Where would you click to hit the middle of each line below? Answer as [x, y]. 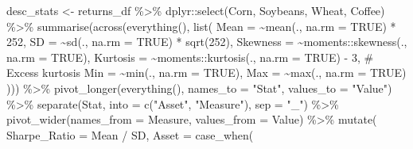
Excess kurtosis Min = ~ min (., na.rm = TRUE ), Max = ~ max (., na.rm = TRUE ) [206, 73]
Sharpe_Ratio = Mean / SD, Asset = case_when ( [130, 134]
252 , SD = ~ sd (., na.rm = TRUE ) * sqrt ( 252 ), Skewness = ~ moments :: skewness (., [207, 42]
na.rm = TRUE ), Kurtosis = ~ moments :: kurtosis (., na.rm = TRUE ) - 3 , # [190, 57]
